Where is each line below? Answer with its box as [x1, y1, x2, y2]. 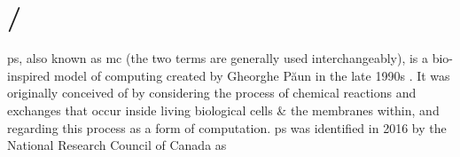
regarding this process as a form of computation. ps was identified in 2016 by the [7, 118, 447, 137]
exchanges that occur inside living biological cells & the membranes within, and [7, 100, 440, 119]
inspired [7, 66, 51, 84]
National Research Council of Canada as [7, 136, 227, 154]
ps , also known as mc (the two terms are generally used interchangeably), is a [7, 49, 429, 67]
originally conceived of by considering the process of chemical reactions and [7, 83, 417, 102]
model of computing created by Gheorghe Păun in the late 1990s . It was [54, 66, 450, 84]
